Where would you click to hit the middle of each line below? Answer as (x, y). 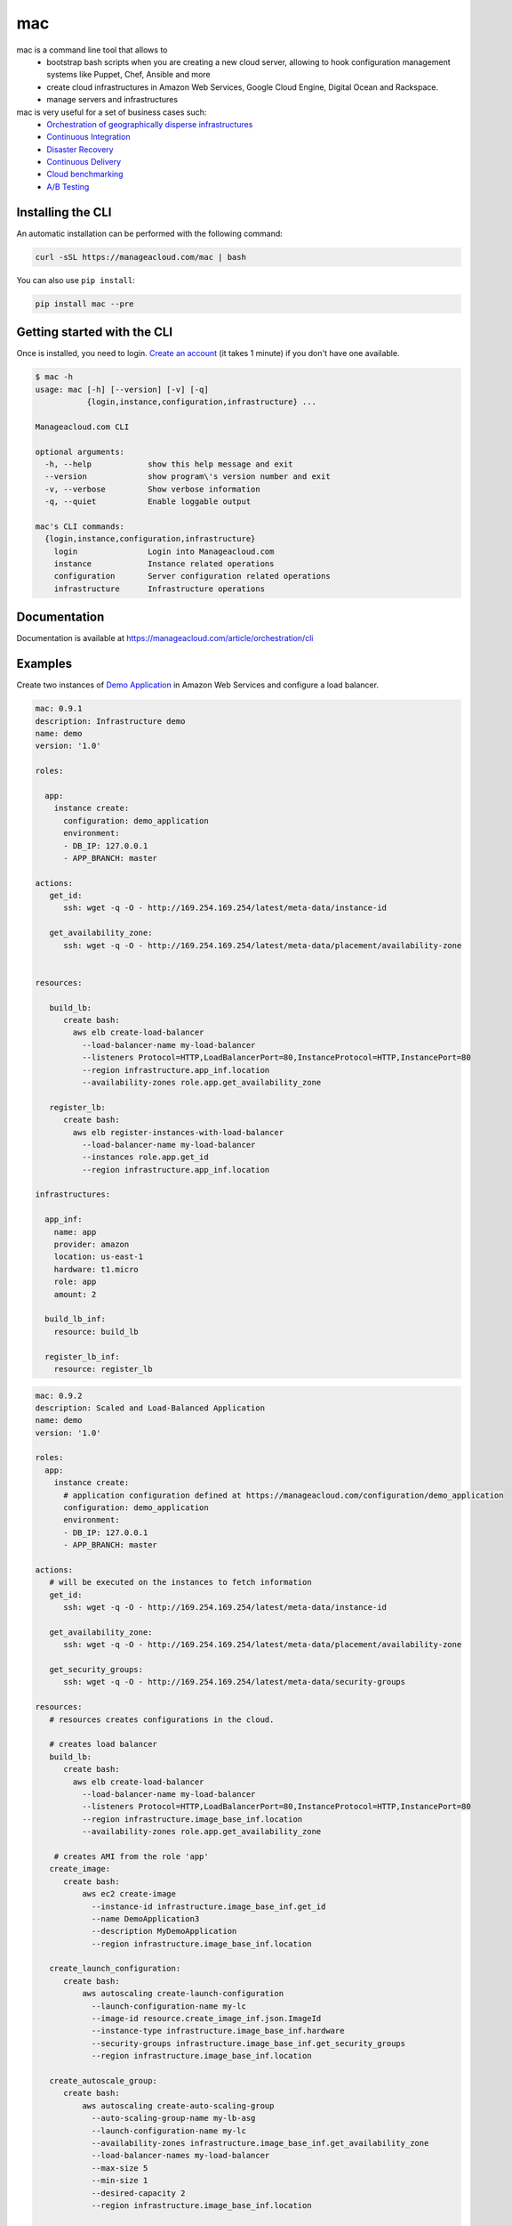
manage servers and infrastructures (112, 100)
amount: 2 (75, 1294)
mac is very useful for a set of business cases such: (112, 112)
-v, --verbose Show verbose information (153, 489)
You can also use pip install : (76, 280)
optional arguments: (80, 451)
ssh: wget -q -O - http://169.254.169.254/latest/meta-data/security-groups (235, 1682)
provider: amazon (92, 1245)
